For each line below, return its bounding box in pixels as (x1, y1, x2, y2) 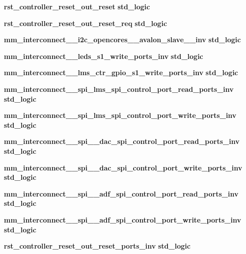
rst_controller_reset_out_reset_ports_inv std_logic (4, 241, 191, 251)
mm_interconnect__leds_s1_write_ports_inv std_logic (4, 51, 203, 61)
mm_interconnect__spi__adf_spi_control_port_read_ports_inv (4, 188, 239, 198)
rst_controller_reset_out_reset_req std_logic (4, 18, 167, 28)
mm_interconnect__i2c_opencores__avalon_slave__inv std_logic (4, 34, 241, 45)
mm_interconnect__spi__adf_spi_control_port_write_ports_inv (4, 214, 241, 225)
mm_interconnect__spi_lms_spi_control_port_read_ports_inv (4, 84, 234, 94)
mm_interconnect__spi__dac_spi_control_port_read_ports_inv (4, 136, 240, 146)
